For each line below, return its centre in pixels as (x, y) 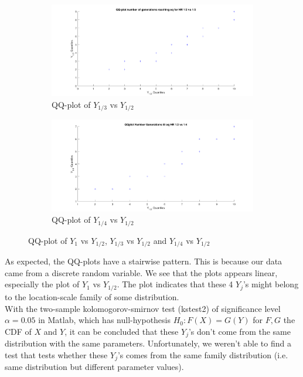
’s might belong (271, 284)
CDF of (18, 331)
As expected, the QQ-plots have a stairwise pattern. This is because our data (144, 261)
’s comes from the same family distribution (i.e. (203, 354)
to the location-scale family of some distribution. (92, 296)
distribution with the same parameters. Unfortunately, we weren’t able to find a (148, 343)
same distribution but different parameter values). (94, 367)
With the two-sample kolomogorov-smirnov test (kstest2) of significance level (143, 308)
